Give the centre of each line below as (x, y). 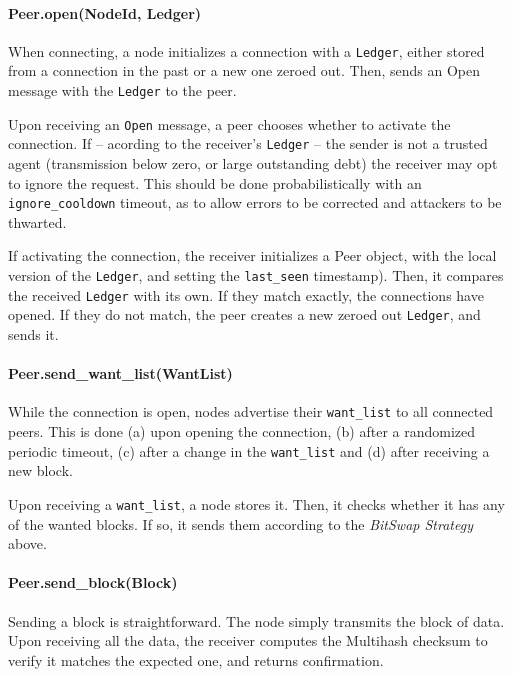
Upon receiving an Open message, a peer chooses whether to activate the (229, 123)
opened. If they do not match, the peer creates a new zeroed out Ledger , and (244, 314)
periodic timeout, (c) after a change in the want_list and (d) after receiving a (249, 450)
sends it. (33, 334)
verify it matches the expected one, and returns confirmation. (196, 659)
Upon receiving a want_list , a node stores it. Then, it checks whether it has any (256, 503)
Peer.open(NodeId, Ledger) (105, 12)
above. (27, 543)
